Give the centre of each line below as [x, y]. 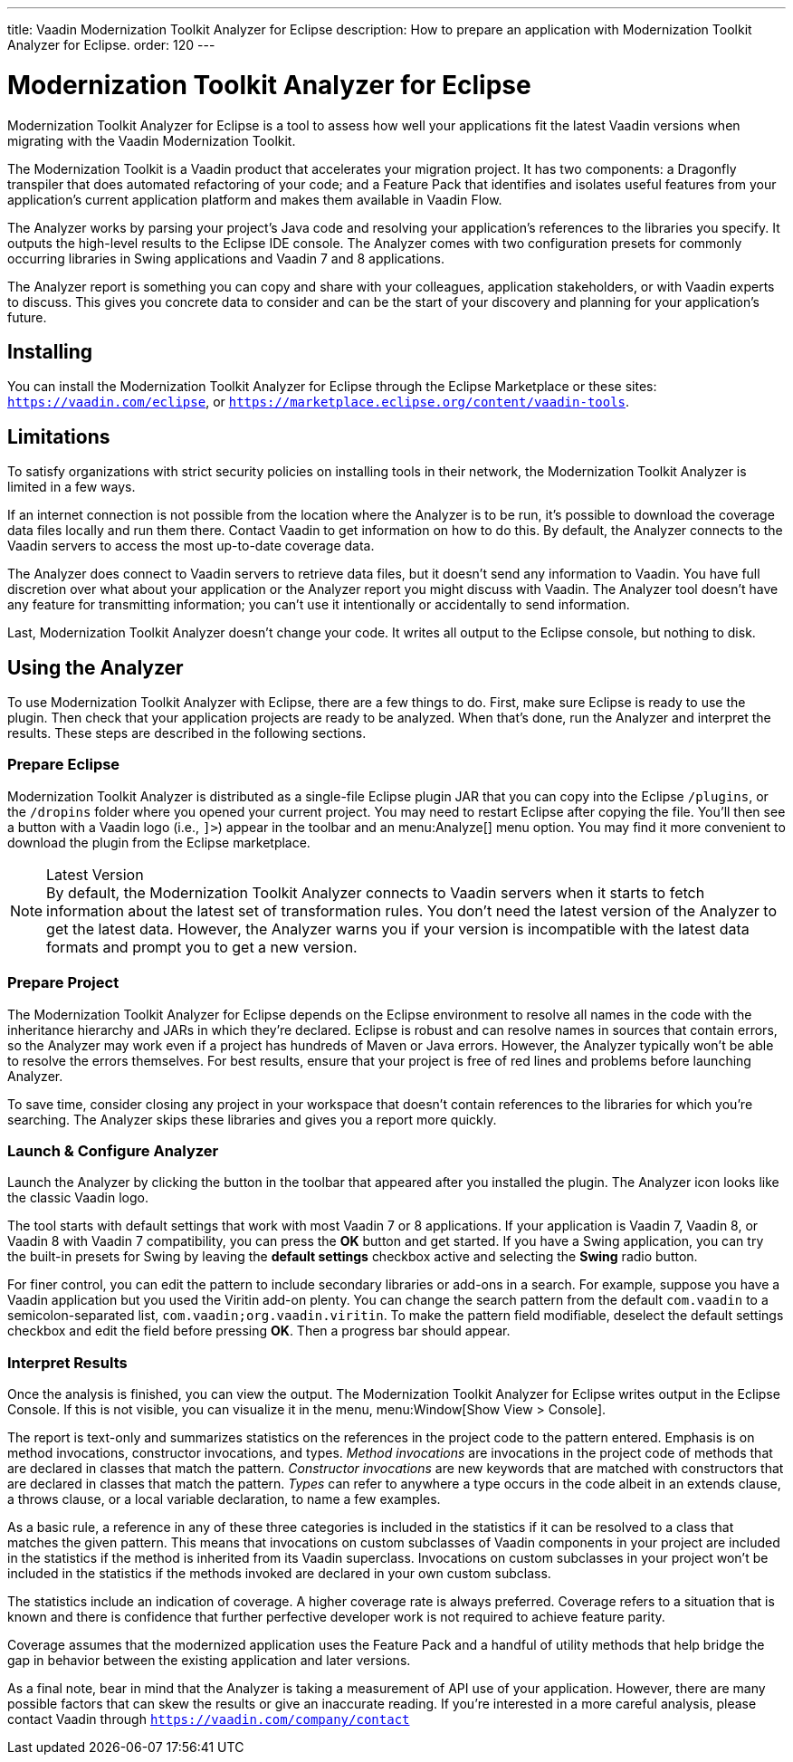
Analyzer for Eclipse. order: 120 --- [111, 45]
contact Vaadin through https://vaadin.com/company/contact [209, 1719]
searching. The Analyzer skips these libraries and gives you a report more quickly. [252, 1119]
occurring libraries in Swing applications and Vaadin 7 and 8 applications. [226, 258]
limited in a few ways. [72, 487]
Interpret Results [67, 1362]
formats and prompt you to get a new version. [202, 947]
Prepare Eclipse [64, 765]
